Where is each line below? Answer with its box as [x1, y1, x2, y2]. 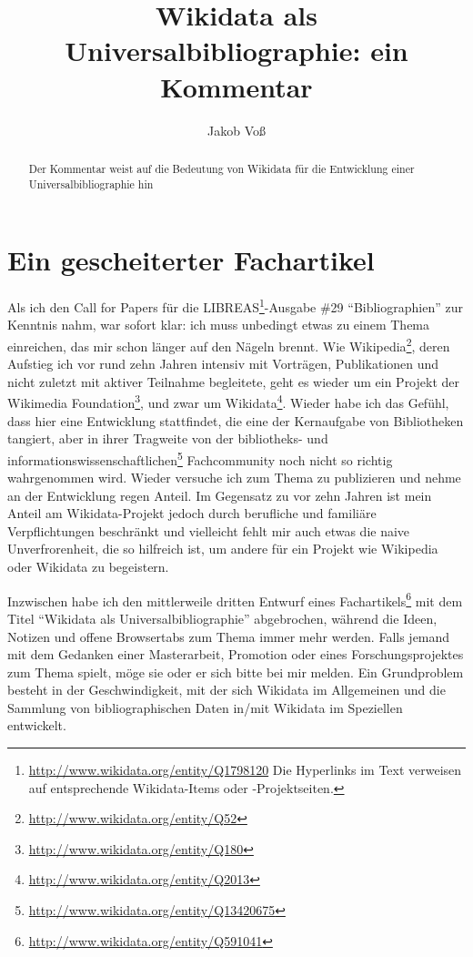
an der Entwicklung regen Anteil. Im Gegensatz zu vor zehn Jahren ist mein [7, 485, 432, 504]
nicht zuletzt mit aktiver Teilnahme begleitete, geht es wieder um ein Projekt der [7, 372, 459, 391]
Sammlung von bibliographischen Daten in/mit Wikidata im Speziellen [7, 697, 403, 717]
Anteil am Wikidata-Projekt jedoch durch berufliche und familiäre [7, 504, 377, 523]
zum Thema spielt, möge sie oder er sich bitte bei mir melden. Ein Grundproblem [7, 662, 464, 681]
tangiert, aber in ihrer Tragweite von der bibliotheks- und [7, 429, 328, 448]
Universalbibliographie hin [28, 176, 154, 191]
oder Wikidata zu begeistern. [7, 557, 169, 576]
